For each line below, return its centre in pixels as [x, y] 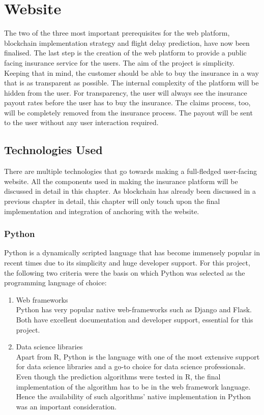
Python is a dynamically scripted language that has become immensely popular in [132, 253]
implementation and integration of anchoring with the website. [102, 211]
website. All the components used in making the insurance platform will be [121, 181]
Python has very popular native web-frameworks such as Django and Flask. [134, 309]
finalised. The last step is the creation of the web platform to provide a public [125, 53]
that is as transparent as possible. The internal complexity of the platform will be [131, 83]
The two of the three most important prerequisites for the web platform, [117, 33]
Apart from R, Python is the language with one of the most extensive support [138, 356]
